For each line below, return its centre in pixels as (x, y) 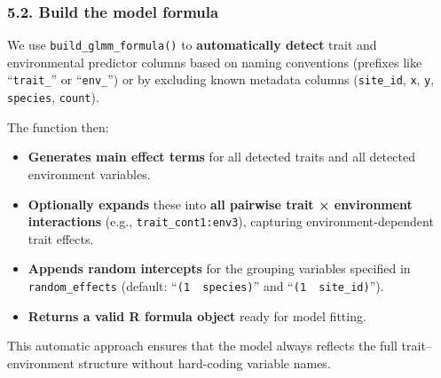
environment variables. (89, 173)
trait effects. (61, 238)
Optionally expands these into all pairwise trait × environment (220, 204)
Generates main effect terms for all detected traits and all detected (221, 157)
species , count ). (53, 97)
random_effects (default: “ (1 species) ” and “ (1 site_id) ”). (206, 286)
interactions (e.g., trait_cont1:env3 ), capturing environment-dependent (231, 221)
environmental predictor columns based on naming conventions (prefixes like (215, 62)
